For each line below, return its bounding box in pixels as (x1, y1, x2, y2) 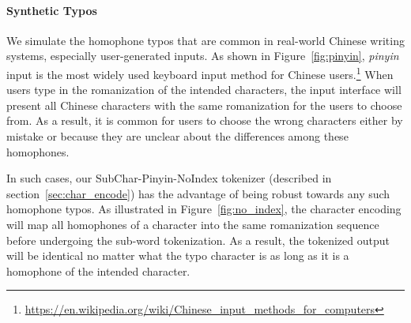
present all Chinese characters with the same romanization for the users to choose (6, 96, 402, 113)
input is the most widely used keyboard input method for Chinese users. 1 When (6, 63, 394, 82)
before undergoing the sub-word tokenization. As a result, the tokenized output (6, 231, 390, 248)
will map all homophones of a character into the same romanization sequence (6, 216, 379, 232)
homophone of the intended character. (6, 262, 190, 279)
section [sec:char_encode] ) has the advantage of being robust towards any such (6, 185, 390, 201)
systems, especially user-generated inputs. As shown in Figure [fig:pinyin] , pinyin (6, 47, 399, 64)
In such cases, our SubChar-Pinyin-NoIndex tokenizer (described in (6, 170, 332, 186)
